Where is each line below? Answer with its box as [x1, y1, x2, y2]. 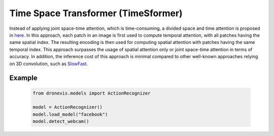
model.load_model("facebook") [32, 111, 108, 117]
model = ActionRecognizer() [32, 104, 102, 110]
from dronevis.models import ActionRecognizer [32, 90, 151, 96]
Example [9, 74, 38, 82]
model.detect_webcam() [32, 119, 89, 124]
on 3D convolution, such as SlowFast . [9, 61, 88, 67]
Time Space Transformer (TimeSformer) [9, 8, 183, 19]
